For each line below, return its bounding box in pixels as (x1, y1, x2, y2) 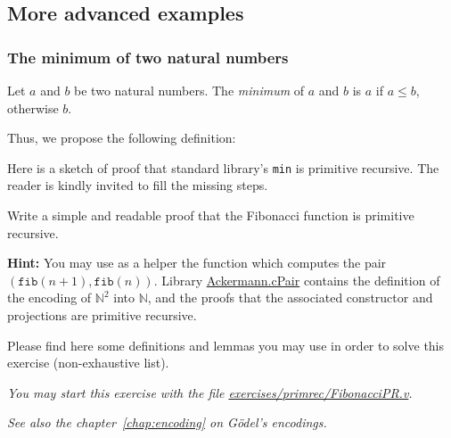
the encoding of (7, 288, 92, 307)
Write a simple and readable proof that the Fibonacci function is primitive (7, 206, 414, 225)
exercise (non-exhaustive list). (7, 353, 169, 372)
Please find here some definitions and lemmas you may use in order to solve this (7, 335, 445, 354)
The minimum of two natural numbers (7, 45, 289, 68)
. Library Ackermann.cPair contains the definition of (153, 270, 440, 289)
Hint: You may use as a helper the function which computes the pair (7, 253, 387, 272)
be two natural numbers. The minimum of (74, 81, 305, 99)
